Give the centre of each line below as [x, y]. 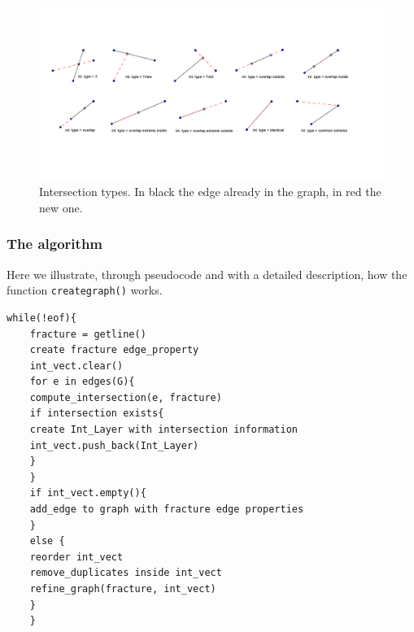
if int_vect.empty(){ [88, 493]
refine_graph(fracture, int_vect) [123, 589]
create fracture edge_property [114, 350]
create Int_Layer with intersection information [163, 430]
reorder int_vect [76, 557]
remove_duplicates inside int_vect [126, 573]
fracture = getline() [88, 334]
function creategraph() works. [85, 290]
